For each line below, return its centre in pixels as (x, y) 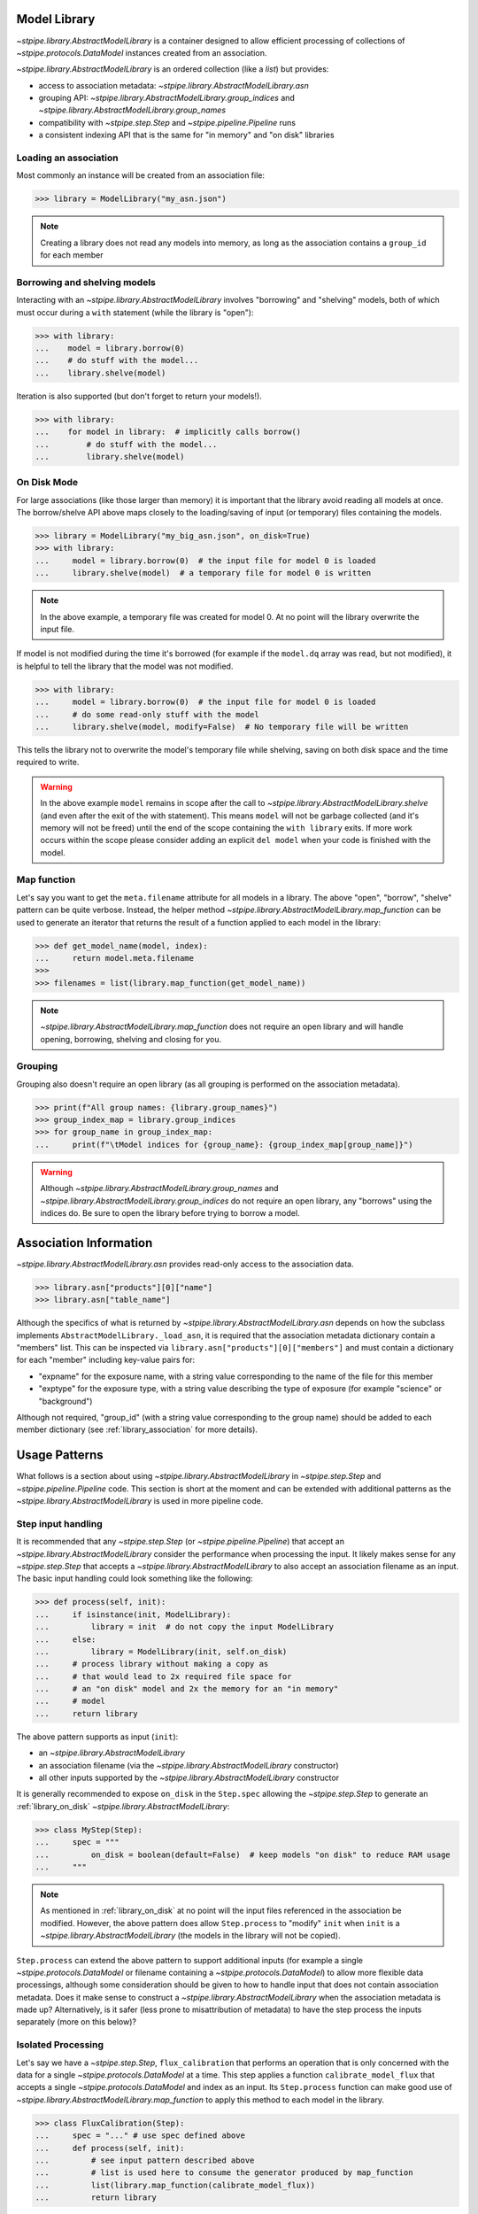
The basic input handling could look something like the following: (135, 1579)
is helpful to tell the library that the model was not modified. (125, 666)
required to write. (48, 763)
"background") (66, 1401)
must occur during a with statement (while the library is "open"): (135, 312)
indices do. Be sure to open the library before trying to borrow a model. (170, 1212)
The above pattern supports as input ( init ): (97, 1737)
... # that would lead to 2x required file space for (163, 1676)
